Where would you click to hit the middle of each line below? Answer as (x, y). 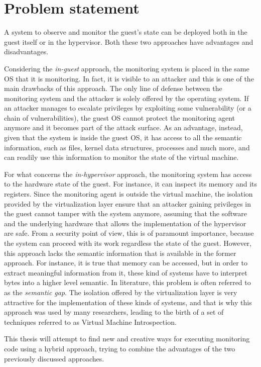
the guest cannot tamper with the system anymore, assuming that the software (125, 213)
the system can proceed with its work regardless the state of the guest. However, (128, 243)
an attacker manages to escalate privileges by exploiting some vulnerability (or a (128, 108)
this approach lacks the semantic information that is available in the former (120, 253)
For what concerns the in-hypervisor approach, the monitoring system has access (128, 174)
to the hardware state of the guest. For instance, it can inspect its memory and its (130, 184)
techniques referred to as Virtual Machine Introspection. (90, 322)
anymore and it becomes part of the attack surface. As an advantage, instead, (123, 127)
